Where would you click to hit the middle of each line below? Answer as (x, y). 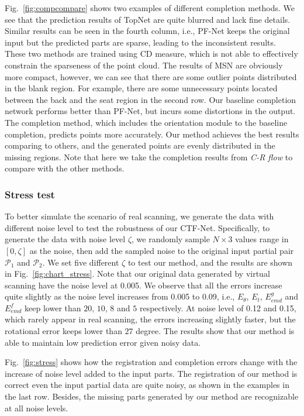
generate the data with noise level (65, 239)
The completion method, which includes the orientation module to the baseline (146, 122)
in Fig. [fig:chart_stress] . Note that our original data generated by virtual (137, 274)
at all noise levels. (37, 408)
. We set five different (81, 262)
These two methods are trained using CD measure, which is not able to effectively (151, 54)
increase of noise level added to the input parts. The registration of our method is (151, 373)
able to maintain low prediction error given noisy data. (103, 342)
